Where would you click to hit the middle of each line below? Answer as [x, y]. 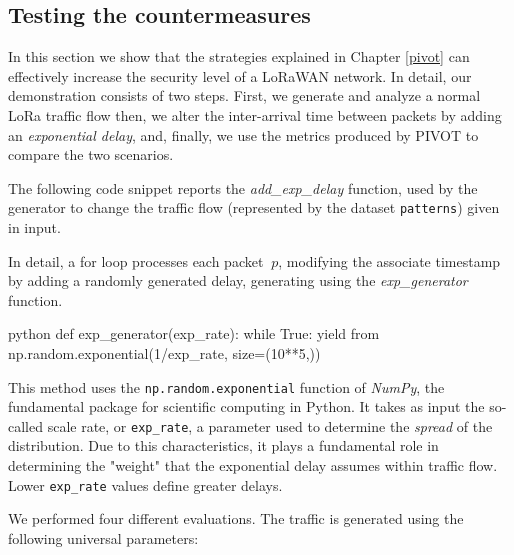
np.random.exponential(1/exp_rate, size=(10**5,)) [164, 352]
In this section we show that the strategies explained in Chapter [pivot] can [239, 56]
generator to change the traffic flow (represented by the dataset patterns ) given [254, 207]
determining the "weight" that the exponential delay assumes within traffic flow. [253, 465]
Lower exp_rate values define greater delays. [145, 484]
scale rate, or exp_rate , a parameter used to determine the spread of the [270, 425]
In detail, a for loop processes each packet [136, 260]
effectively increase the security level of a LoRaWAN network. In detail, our [240, 75]
